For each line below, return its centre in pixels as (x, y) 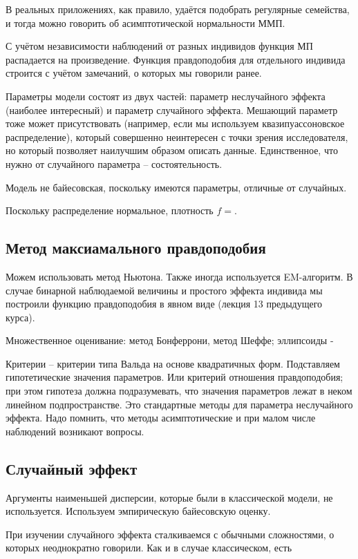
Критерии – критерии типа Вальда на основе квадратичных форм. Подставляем (173, 363)
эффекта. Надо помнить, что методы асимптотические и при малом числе (161, 418)
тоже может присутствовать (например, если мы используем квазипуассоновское (175, 123)
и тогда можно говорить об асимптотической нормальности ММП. (145, 22)
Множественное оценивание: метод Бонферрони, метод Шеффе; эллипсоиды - (170, 340)
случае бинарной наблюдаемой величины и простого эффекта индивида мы (164, 290)
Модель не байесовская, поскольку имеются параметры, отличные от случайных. (176, 187)
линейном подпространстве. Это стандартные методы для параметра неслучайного (179, 404)
